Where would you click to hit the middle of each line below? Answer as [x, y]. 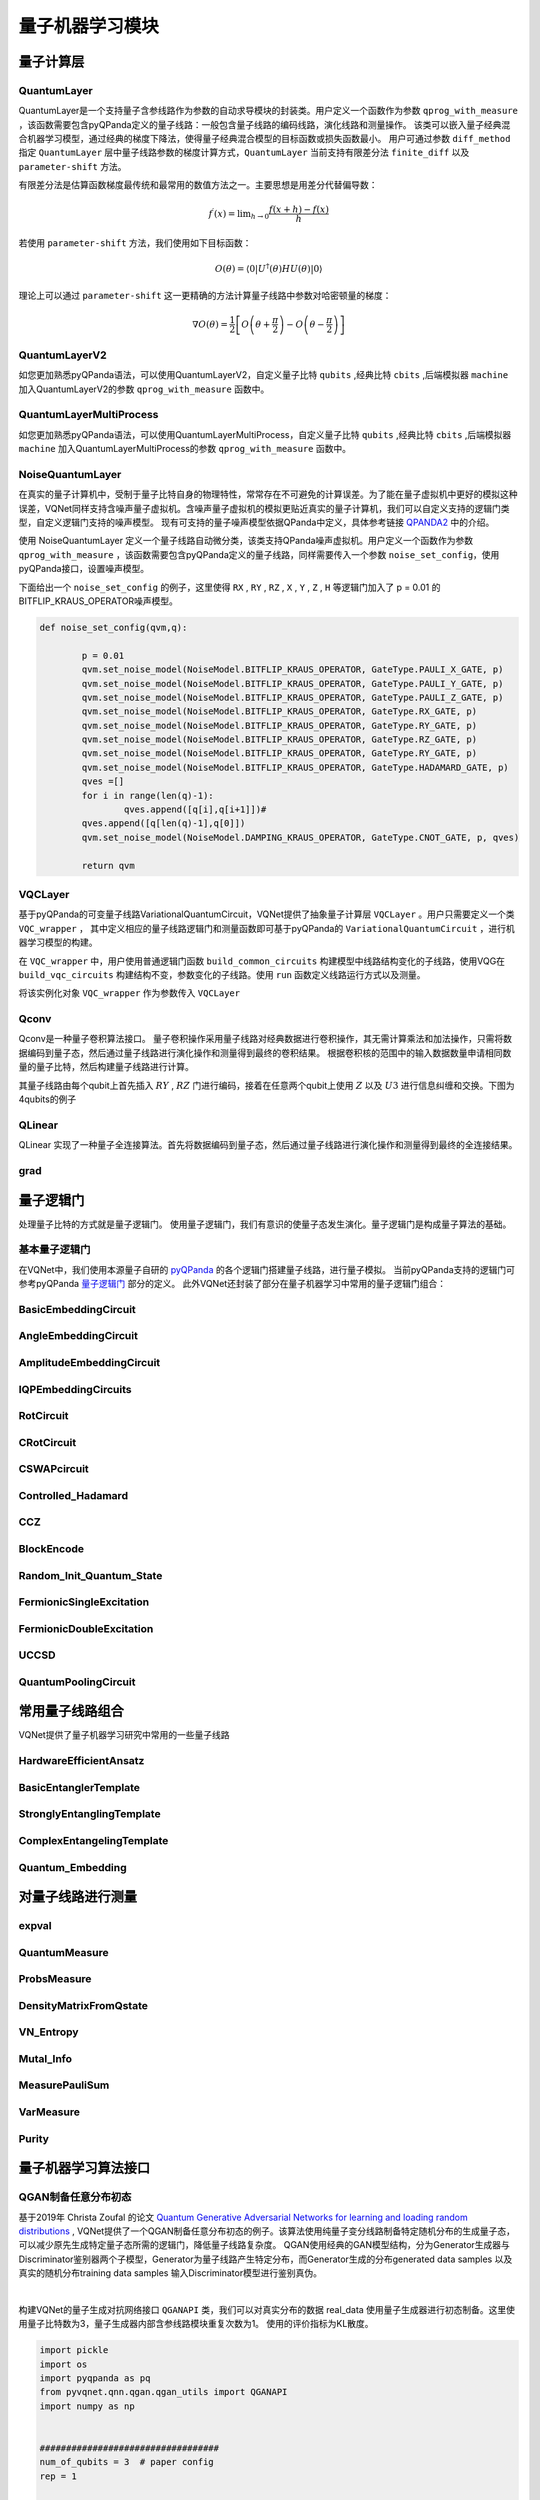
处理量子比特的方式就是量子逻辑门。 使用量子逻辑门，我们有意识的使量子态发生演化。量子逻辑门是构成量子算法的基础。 [265, 1224]
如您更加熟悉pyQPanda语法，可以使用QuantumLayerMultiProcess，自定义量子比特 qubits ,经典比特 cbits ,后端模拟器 [265, 434]
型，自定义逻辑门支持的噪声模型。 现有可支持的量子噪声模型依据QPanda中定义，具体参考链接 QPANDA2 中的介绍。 [256, 522]
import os [63, 2364]
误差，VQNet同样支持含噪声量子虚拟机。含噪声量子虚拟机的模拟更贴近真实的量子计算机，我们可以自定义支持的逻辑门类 [264, 508]
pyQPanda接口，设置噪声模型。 [84, 569]
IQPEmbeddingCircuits [75, 1389]
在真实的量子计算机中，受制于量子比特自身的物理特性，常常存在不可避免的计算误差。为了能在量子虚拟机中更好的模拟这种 [268, 494]
